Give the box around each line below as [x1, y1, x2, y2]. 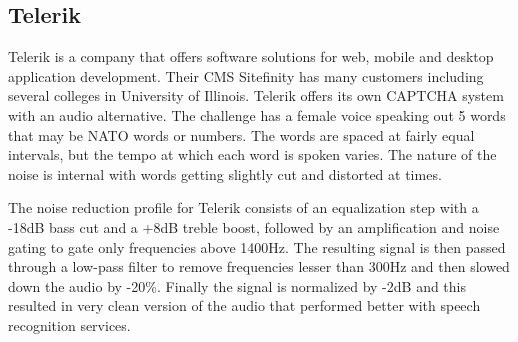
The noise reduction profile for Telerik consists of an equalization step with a [8, 197, 479, 218]
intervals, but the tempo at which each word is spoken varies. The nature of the [8, 144, 497, 165]
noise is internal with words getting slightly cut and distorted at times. [8, 163, 442, 184]
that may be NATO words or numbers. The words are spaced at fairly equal [8, 124, 475, 145]
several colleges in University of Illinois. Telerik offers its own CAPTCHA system [8, 85, 504, 106]
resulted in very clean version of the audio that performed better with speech [8, 295, 481, 316]
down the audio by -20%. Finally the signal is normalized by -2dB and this [8, 275, 467, 296]
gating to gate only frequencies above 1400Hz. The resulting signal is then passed [8, 236, 506, 257]
